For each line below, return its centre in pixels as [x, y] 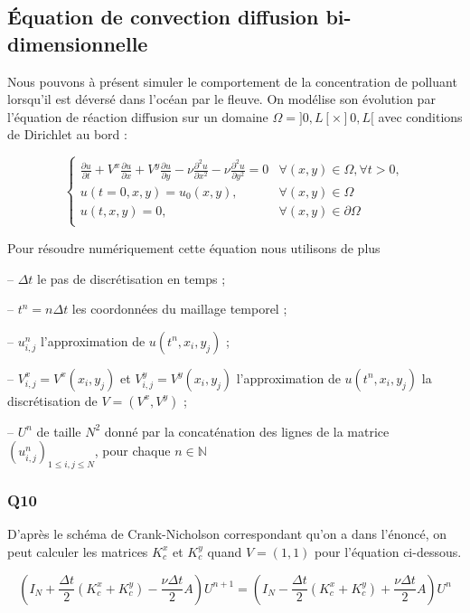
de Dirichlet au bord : [67, 134]
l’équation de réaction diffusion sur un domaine [138, 116]
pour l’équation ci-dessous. [388, 551]
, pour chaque [132, 451]
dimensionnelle [78, 43]
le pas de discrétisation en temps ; [132, 278]
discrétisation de [52, 400]
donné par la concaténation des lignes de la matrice [247, 431]
